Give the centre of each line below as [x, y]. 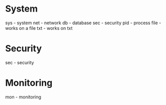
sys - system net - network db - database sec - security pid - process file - [83, 23]
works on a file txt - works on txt [39, 28]
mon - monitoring [23, 97]
